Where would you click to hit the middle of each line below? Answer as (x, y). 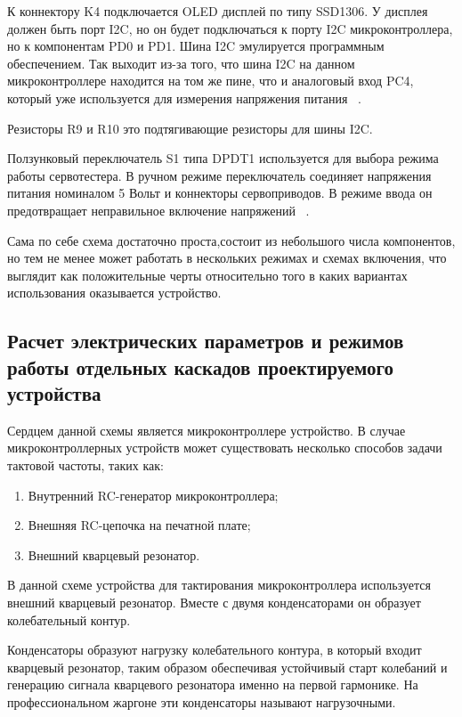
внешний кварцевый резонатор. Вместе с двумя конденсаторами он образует (214, 603)
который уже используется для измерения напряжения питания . (184, 98)
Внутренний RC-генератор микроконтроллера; (153, 495)
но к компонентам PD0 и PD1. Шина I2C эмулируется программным (196, 46)
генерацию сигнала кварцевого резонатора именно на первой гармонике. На (213, 684)
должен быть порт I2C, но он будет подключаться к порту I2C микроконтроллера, (230, 28)
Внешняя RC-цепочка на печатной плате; (139, 525)
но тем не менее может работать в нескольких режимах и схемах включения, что (227, 258)
